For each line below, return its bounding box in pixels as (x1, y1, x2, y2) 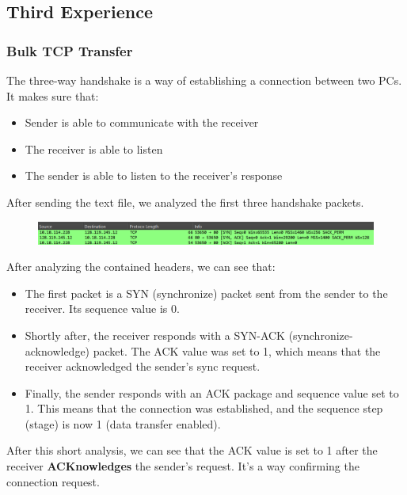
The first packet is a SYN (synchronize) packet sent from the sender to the (25, 284, 388, 301)
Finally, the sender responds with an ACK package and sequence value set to (25, 384, 399, 401)
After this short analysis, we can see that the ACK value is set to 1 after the (6, 442, 378, 459)
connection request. (6, 473, 100, 489)
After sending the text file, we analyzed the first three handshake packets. (6, 193, 364, 210)
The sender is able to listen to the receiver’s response (25, 167, 283, 184)
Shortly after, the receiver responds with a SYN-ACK (25, 326, 285, 343)
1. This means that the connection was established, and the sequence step (25, 400, 383, 417)
